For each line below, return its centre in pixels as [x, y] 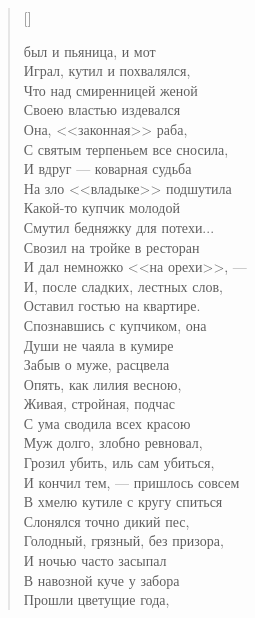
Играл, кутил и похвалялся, [107, 70]
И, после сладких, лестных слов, [123, 285]
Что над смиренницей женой [110, 89]
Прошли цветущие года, [96, 599]
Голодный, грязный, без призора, [123, 540]
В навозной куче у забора [101, 579]
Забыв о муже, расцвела [96, 364]
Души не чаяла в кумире [98, 344]
